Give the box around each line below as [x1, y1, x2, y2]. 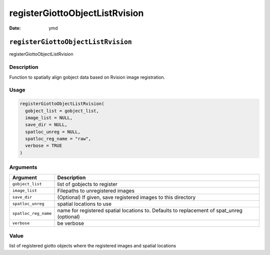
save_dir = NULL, [25, 122, 67, 128]
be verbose [57, 219, 84, 226]
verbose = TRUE [25, 143, 62, 149]
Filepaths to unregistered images [57, 187, 135, 194]
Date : [9, 25, 21, 31]
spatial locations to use [57, 200, 112, 207]
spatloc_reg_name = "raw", [25, 136, 91, 142]
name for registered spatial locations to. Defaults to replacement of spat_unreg [57, 207, 242, 214]
